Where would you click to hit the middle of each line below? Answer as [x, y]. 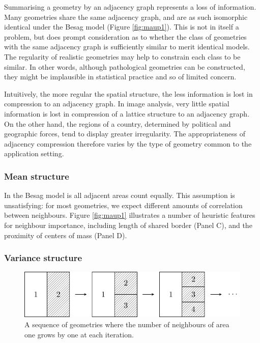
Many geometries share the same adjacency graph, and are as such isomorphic [126, 17]
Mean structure [37, 176]
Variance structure [43, 258]
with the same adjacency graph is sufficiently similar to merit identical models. [127, 47]
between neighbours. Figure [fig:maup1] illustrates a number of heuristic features [130, 215]
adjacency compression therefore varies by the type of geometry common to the [128, 143]
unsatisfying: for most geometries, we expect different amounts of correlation [123, 205]
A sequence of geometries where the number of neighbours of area [127, 324]
